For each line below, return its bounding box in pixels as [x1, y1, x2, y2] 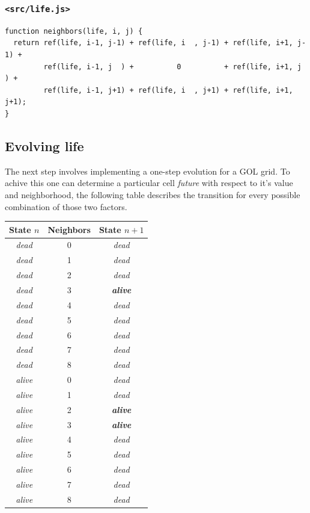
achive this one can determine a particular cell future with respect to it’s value [5, 176, 293, 189]
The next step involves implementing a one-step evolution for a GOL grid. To [5, 164, 290, 177]
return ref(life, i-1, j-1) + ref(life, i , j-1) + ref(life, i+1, [13, 39, 293, 48]
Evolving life [5, 136, 84, 155]
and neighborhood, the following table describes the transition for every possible [5, 188, 300, 201]
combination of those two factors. [5, 200, 127, 213]
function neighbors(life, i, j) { [5, 26, 143, 36]
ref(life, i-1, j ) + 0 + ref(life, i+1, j [43, 62, 302, 71]
